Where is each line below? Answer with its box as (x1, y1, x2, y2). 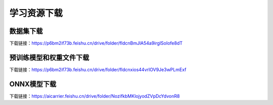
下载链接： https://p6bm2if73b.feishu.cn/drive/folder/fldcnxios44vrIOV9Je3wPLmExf (9, 66, 187, 73)
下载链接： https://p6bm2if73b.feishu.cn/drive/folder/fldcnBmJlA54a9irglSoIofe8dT (9, 40, 183, 46)
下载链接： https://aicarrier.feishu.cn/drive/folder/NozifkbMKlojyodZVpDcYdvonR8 (9, 93, 180, 99)
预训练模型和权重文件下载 (9, 53, 89, 62)
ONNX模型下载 (9, 80, 57, 88)
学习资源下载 (9, 8, 63, 19)
